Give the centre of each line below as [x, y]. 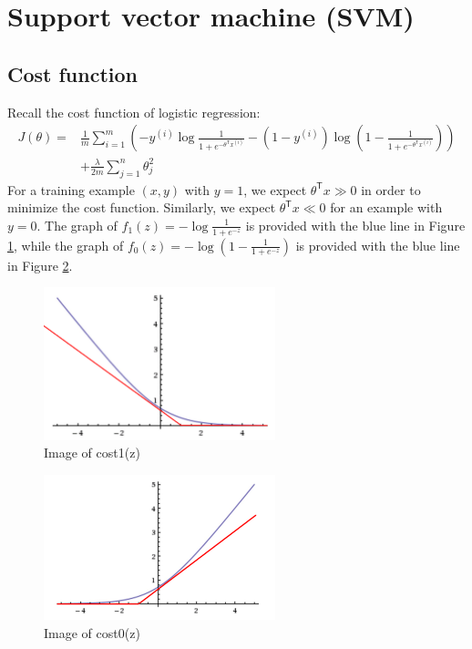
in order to [391, 189]
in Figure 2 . [40, 265]
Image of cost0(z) [92, 632]
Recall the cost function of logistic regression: [134, 112]
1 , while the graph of [66, 245]
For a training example [71, 189]
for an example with [386, 207]
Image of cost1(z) [92, 453]
